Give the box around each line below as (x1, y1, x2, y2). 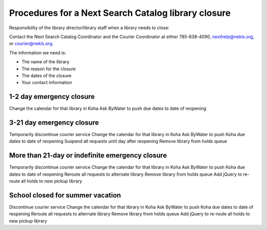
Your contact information (21, 80, 73, 86)
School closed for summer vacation (9, 191, 121, 199)
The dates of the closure (21, 72, 72, 79)
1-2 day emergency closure (9, 92, 95, 101)
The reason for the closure (21, 66, 76, 72)
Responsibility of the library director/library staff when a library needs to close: (9, 25, 170, 31)
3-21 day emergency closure (9, 119, 99, 127)
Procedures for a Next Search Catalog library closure (9, 7, 231, 18)
